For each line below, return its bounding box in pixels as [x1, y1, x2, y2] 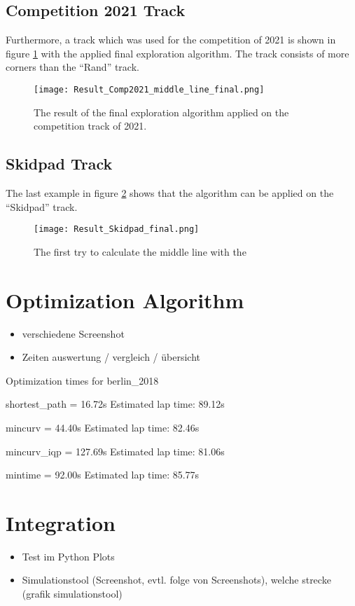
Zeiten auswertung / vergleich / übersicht [22, 350, 200, 364]
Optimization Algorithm [6, 285, 244, 314]
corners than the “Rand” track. [6, 60, 139, 74]
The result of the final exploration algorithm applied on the [34, 104, 289, 119]
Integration [6, 508, 116, 537]
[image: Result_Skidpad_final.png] [34, 224, 200, 235]
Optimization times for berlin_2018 [6, 373, 159, 387]
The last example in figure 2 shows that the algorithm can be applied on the [6, 186, 334, 200]
